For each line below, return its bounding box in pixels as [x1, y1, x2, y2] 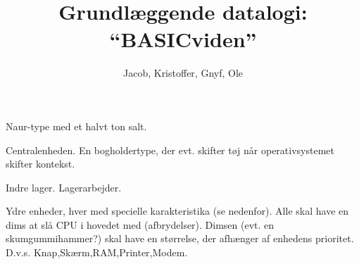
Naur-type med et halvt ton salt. [6, 118, 147, 133]
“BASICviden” [109, 25, 257, 54]
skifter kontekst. [6, 156, 75, 171]
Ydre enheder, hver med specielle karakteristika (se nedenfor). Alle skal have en [6, 203, 349, 218]
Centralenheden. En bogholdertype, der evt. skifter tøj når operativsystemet [6, 142, 334, 157]
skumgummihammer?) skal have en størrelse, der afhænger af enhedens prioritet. [6, 231, 354, 246]
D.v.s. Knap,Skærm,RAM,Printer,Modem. [6, 245, 188, 260]
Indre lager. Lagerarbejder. [6, 180, 122, 194]
